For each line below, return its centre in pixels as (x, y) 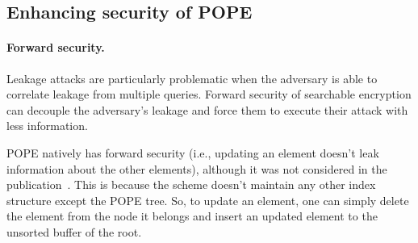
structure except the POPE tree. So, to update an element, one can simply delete (208, 200)
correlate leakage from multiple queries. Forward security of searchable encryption (209, 94)
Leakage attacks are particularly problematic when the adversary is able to (192, 78)
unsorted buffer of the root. (74, 231)
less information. (47, 126)
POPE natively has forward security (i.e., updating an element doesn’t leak (193, 152)
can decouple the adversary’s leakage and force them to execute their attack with (207, 109)
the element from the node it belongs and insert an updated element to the (192, 216)
